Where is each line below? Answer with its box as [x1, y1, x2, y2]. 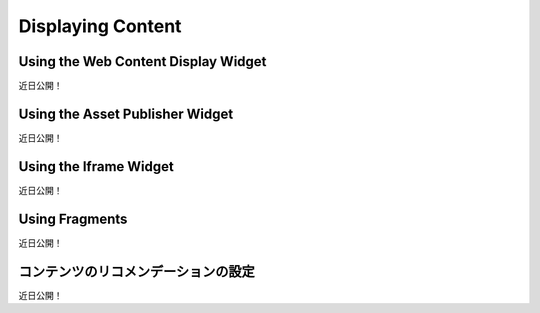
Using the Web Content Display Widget [18, 53, 267, 70]
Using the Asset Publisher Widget [18, 105, 234, 122]
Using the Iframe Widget [18, 158, 174, 175]
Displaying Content [18, 15, 182, 37]
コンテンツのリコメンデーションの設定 [18, 263, 255, 280]
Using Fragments [18, 210, 128, 227]
